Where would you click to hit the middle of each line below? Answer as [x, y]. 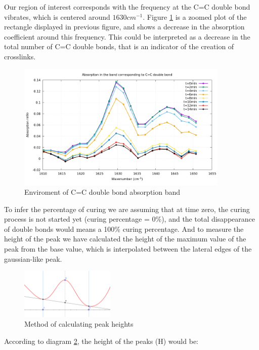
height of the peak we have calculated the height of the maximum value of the [125, 239]
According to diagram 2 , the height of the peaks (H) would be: [101, 341]
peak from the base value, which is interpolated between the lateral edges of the [128, 249]
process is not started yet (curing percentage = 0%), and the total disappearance [130, 219]
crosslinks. [20, 56]
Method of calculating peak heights [79, 324]
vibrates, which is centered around [57, 16]
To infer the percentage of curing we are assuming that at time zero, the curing [127, 209]
